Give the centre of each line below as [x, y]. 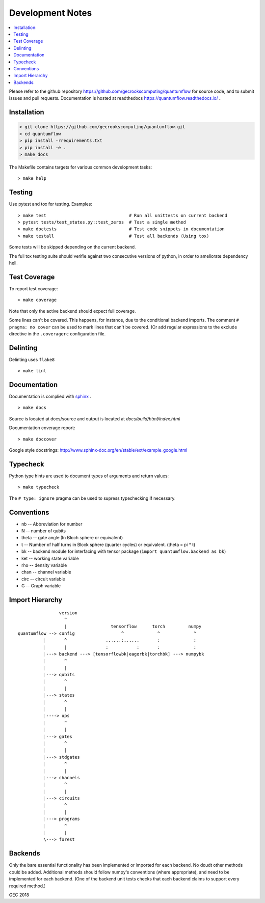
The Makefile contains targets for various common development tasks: [80, 167]
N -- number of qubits [44, 531]
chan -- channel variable [46, 572]
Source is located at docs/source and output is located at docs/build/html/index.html [95, 419]
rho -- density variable [44, 565]
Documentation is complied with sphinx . [50, 397]
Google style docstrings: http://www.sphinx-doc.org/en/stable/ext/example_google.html [98, 450]
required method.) [27, 886]
